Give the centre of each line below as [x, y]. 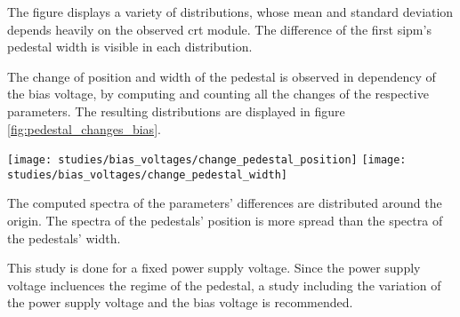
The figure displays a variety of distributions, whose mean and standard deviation [230, 12]
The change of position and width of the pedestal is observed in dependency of [222, 76]
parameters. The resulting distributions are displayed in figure [176, 111]
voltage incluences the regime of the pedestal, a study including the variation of [224, 285]
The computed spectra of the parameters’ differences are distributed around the [225, 203]
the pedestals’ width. [64, 238]
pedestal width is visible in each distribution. [130, 47]
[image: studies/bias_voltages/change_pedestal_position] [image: [207, 160]
